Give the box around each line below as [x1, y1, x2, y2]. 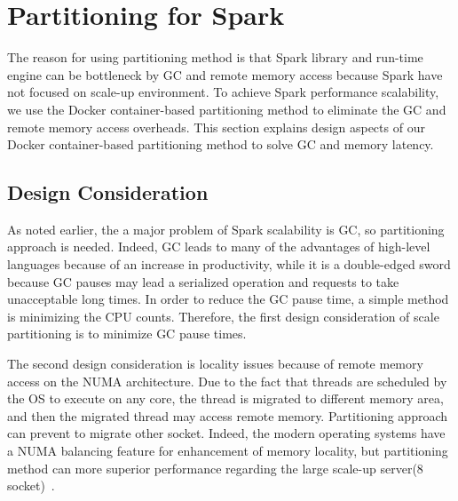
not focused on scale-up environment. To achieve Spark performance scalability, [7, 83, 439, 101]
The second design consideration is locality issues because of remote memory [7, 354, 423, 373]
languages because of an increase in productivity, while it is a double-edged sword [7, 255, 451, 274]
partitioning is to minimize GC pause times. [7, 324, 247, 343]
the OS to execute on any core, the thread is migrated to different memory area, [7, 389, 444, 408]
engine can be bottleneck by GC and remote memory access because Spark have [7, 65, 443, 83]
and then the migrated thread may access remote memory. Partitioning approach [7, 406, 448, 425]
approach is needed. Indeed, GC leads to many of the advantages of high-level [7, 237, 430, 256]
